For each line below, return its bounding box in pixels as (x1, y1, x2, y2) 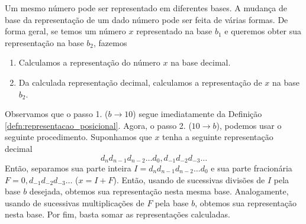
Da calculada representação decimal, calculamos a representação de (18, 76, 262, 88)
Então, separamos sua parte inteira (5, 161, 131, 174)
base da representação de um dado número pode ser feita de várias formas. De (5, 13, 288, 25)
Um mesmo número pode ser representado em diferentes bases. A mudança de (5, 2, 287, 14)
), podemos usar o (216, 119, 282, 131)
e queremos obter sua (224, 25, 302, 37)
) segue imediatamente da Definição (133, 108, 262, 120)
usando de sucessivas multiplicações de (5, 196, 144, 209)
